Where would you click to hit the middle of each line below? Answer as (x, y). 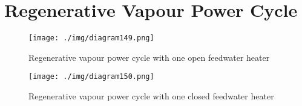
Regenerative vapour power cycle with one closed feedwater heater (151, 96)
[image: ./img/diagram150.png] (91, 77)
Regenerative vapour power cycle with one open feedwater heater (149, 57)
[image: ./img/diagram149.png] (91, 38)
